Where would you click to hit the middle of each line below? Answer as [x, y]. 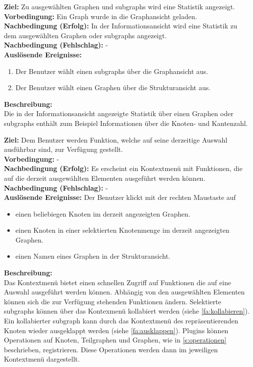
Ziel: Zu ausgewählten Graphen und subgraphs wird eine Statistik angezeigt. [120, 6]
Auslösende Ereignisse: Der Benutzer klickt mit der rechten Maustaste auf [120, 197]
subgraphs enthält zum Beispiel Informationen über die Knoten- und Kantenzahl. [126, 123]
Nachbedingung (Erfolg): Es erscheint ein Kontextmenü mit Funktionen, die [123, 168]
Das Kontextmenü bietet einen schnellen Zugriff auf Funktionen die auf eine [118, 282]
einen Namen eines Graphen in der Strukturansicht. [93, 256]
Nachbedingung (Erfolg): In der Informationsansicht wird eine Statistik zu [121, 26]
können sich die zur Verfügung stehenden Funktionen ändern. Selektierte [113, 301]
